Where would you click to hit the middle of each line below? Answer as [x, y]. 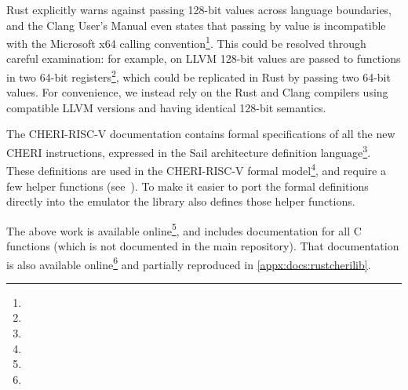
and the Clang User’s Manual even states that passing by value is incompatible [196, 25]
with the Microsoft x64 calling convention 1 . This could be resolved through [186, 42]
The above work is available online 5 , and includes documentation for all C [184, 229]
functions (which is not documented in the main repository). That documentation [203, 246]
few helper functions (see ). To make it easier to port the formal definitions [188, 186]
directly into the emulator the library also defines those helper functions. [181, 201]
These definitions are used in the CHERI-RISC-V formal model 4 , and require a [196, 169]
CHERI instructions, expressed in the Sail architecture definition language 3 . [189, 151]
